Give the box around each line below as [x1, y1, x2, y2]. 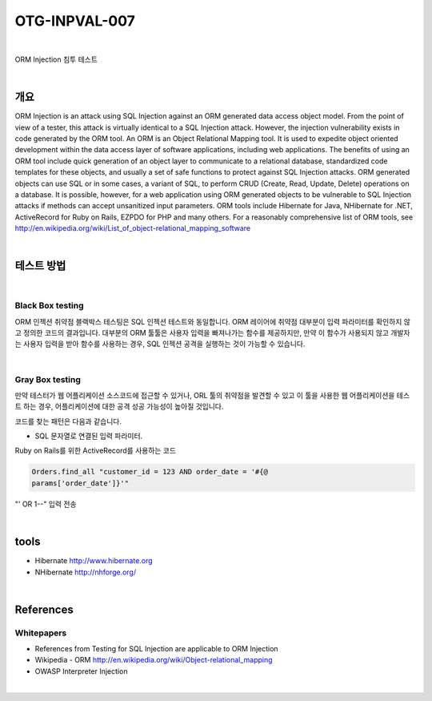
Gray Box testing [14, 373, 82, 385]
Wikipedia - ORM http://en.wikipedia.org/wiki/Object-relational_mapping [34, 655, 273, 665]
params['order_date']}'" [31, 478, 130, 488]
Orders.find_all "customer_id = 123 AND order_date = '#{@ [31, 467, 268, 477]
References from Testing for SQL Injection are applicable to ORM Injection [34, 644, 279, 654]
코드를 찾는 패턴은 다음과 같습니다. [14, 417, 122, 426]
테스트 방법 [14, 259, 66, 272]
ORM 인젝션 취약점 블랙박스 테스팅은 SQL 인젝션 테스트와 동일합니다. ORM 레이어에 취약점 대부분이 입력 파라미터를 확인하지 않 [14, 316, 411, 326]
